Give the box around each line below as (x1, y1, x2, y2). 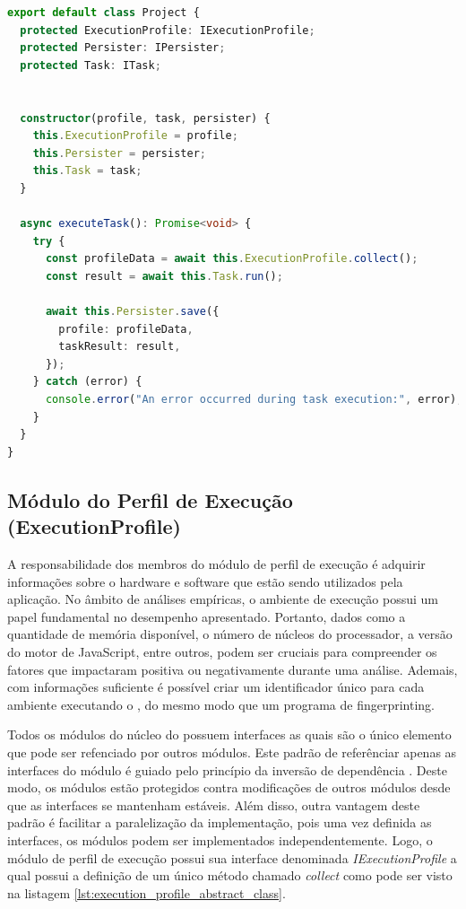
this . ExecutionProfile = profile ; (32, 129, 238, 143)
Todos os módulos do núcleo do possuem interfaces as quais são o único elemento (7, 725, 452, 744)
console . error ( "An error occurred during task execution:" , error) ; (45, 393, 463, 406)
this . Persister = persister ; (32, 146, 206, 160)
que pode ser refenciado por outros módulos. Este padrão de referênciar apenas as (7, 742, 457, 761)
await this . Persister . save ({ (45, 305, 220, 319)
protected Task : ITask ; (20, 58, 161, 72)
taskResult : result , (58, 340, 181, 354)
